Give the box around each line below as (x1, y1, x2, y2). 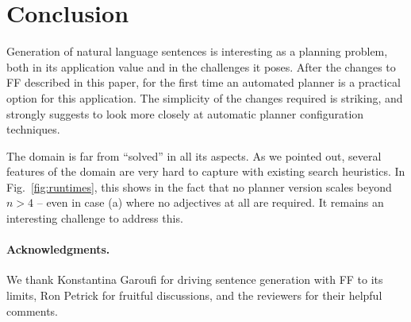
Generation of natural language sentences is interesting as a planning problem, (6, 43, 388, 60)
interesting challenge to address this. (6, 210, 183, 227)
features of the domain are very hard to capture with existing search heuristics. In (6, 163, 405, 180)
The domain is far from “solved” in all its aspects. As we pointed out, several (6, 147, 382, 164)
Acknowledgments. (6, 241, 110, 258)
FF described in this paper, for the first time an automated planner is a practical (6, 74, 401, 91)
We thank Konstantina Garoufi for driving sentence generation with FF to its (6, 271, 383, 288)
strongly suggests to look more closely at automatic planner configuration (6, 105, 364, 122)
